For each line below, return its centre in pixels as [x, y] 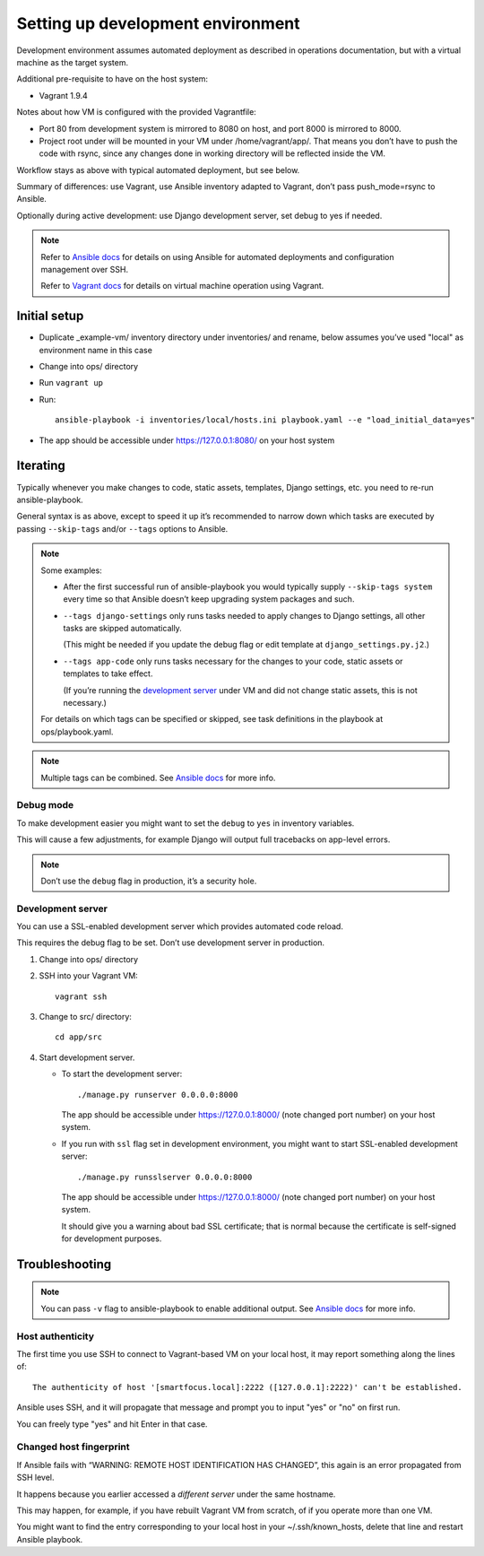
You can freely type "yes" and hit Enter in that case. [112, 1424]
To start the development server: [122, 1074]
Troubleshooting [64, 1264]
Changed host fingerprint [73, 1447]
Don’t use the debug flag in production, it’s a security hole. [149, 881]
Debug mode [45, 805]
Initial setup [50, 316]
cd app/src [79, 1037]
